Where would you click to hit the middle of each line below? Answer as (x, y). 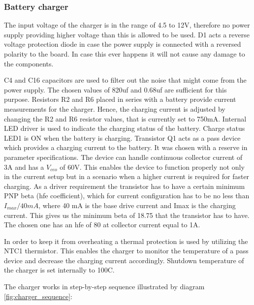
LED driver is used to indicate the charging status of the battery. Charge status (125, 128)
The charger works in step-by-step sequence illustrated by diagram (104, 287)
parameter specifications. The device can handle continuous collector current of (123, 157)
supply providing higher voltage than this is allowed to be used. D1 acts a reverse (127, 34)
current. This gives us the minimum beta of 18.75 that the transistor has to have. (127, 215)
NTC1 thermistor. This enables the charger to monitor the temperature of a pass (126, 251)
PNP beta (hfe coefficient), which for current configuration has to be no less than (127, 196)
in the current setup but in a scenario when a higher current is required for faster (127, 176)
